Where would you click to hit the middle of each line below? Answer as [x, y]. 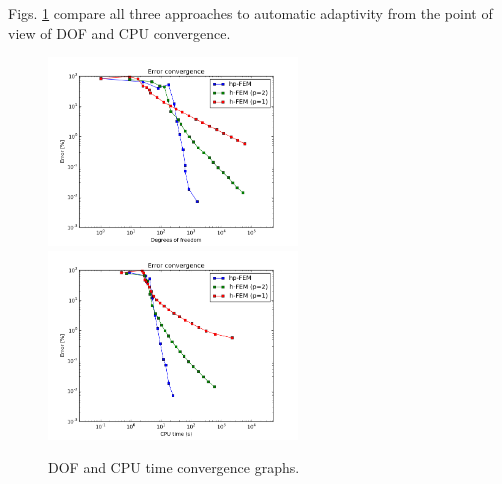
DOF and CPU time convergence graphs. [174, 467]
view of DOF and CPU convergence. [119, 32]
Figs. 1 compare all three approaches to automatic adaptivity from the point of [250, 13]
